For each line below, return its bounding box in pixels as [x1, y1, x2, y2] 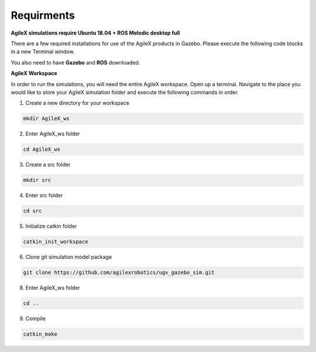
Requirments [11, 9, 75, 22]
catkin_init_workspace [23, 238, 88, 245]
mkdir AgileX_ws [23, 115, 70, 122]
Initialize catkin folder [25, 223, 77, 230]
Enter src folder [25, 192, 63, 199]
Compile [25, 315, 46, 322]
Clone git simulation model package [25, 253, 112, 260]
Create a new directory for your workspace [25, 100, 130, 107]
